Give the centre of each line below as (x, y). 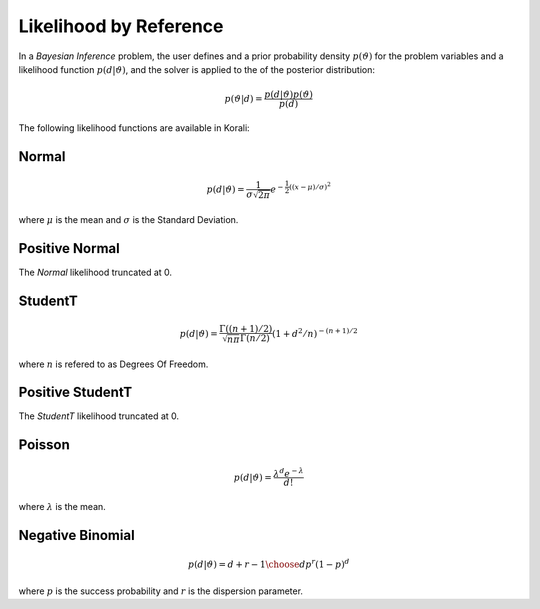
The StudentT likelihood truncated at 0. (99, 416)
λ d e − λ (288, 472)
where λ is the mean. (62, 507)
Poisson (44, 445)
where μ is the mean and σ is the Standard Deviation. (128, 220)
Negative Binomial (76, 535)
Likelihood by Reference (121, 26)
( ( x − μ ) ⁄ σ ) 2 (310, 186)
